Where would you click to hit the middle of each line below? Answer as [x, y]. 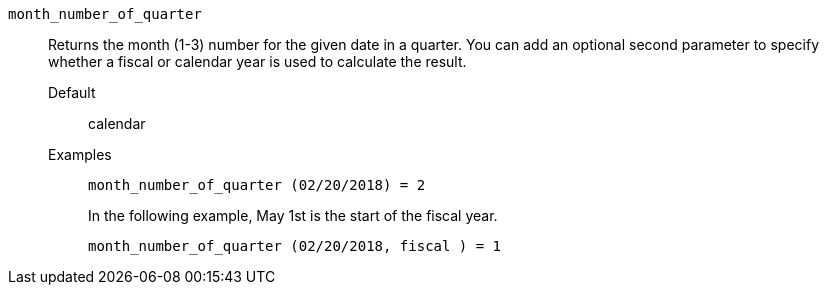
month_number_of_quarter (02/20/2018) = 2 [257, 185]
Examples [80, 154]
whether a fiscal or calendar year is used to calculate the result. [257, 61]
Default [72, 92]
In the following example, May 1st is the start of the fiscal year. [293, 215]
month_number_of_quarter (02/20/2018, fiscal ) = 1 [295, 246]
